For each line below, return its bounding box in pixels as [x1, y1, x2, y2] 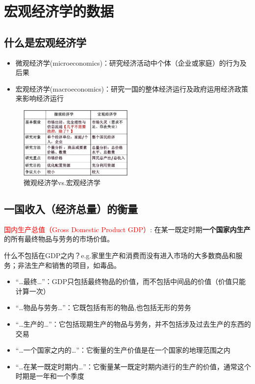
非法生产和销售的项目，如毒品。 [17, 260, 121, 270]
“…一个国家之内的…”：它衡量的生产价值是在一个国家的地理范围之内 [15, 345, 230, 355]
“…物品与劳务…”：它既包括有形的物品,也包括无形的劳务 [15, 302, 191, 312]
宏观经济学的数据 [4, 1, 114, 21]
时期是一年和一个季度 [15, 371, 84, 381]
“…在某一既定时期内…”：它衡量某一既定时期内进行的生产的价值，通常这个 [15, 361, 251, 371]
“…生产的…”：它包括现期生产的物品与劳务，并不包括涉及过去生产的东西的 [15, 319, 251, 329]
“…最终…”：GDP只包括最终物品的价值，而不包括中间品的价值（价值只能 [15, 276, 246, 287]
